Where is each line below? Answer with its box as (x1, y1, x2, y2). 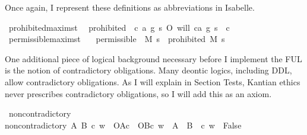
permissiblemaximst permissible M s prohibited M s (8, 33, 225, 45)
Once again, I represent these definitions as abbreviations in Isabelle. (5, 1, 255, 13)
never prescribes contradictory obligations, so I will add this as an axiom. (5, 87, 272, 99)
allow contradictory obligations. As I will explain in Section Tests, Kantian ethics (5, 75, 300, 88)
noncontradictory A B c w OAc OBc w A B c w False (5, 118, 242, 131)
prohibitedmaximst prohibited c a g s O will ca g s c (8, 21, 230, 33)
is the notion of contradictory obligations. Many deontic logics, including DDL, (5, 64, 292, 76)
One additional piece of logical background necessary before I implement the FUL (5, 52, 302, 65)
